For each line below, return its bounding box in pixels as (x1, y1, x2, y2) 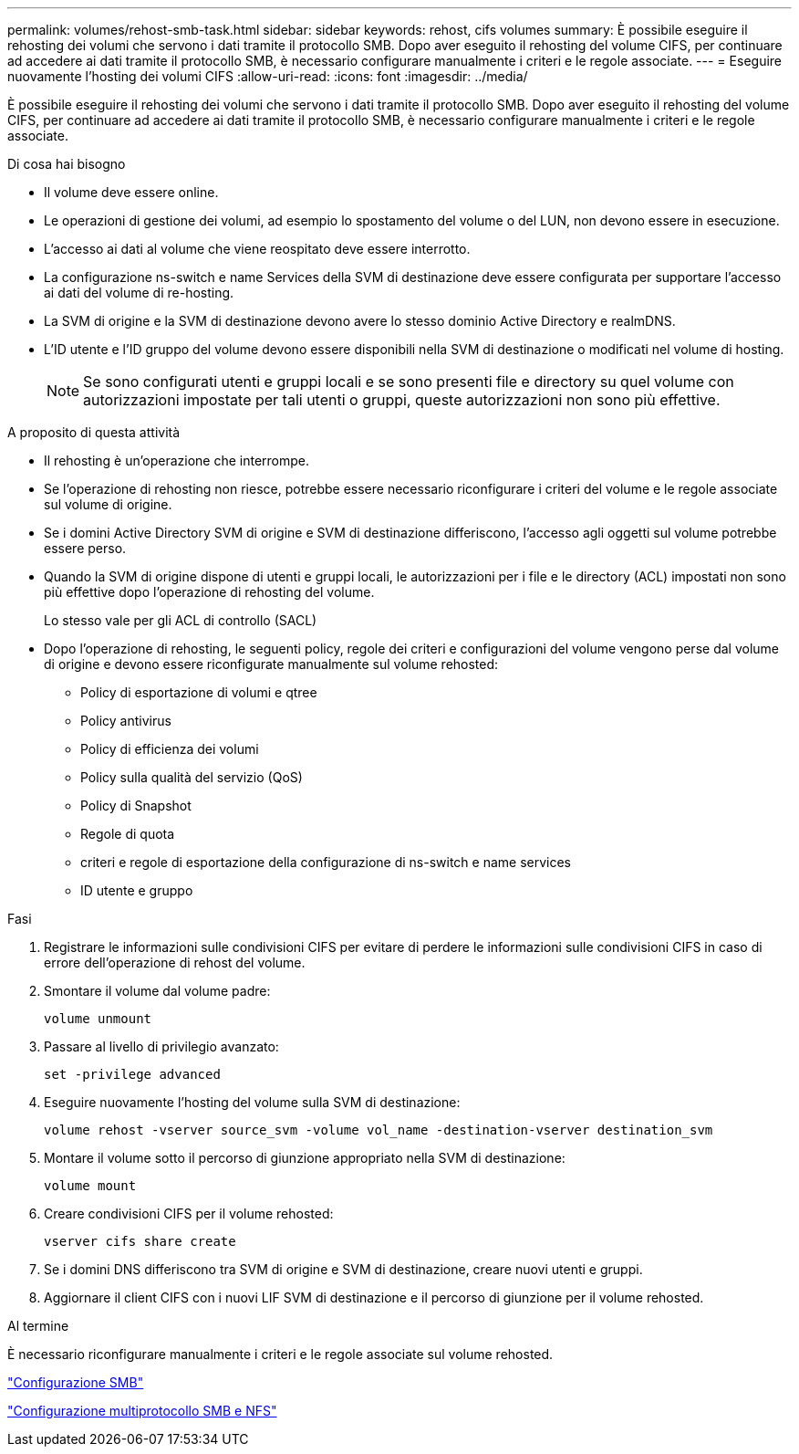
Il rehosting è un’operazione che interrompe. (44, 453, 310, 468)
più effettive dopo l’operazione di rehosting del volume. (44, 584, 375, 600)
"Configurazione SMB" (7, 1375, 144, 1390)
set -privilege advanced (44, 1067, 221, 1082)
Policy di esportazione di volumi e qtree (80, 685, 317, 700)
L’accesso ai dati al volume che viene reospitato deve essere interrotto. (44, 241, 471, 256)
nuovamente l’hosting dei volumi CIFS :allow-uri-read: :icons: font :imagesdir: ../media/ (7, 68, 528, 84)
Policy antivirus (80, 713, 171, 728)
